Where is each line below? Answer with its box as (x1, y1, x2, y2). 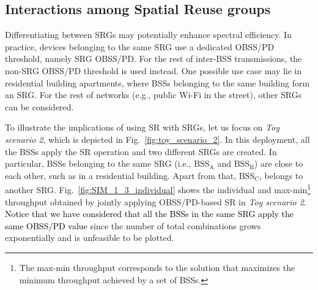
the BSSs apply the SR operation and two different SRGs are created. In (5, 145, 277, 158)
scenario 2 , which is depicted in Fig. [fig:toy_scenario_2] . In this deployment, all (5, 132, 310, 145)
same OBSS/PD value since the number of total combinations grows (5, 219, 261, 232)
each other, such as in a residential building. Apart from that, (5, 169, 237, 181)
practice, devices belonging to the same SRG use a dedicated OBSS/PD (5, 40, 275, 53)
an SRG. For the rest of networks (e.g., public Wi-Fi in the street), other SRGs (5, 88, 302, 101)
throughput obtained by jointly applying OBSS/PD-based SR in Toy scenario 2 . (5, 195, 306, 208)
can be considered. (5, 100, 74, 113)
